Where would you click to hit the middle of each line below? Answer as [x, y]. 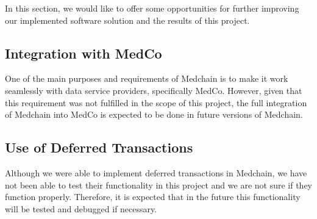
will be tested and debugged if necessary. [81, 208]
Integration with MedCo [84, 53]
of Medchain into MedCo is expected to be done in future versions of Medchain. [154, 114]
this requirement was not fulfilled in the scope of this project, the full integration [156, 102]
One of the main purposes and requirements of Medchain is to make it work [147, 78]
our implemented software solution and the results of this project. [127, 20]
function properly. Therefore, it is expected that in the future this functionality [153, 197]
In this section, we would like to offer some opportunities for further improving [152, 8]
